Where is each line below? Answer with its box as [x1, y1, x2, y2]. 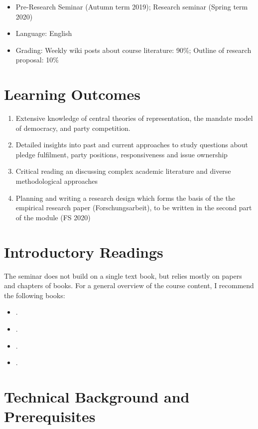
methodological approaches [15, 176, 98, 186]
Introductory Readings [4, 241, 163, 262]
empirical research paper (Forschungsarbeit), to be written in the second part [15, 202, 252, 213]
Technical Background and [4, 386, 190, 407]
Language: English [15, 28, 72, 38]
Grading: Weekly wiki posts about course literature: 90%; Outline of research [15, 44, 252, 55]
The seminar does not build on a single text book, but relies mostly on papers [4, 270, 242, 281]
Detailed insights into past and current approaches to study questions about [15, 139, 248, 150]
